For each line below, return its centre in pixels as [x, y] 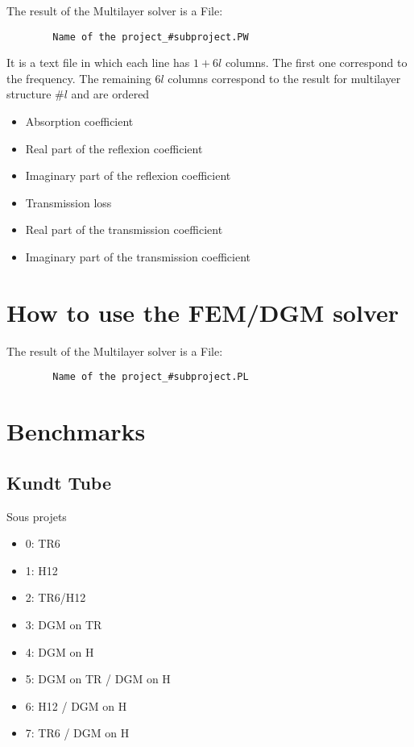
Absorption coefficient [79, 121]
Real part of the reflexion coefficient [114, 148]
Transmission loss [68, 202]
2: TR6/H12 [56, 597]
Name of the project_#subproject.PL [151, 377]
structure [29, 94]
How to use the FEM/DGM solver [203, 312]
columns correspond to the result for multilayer [284, 78]
